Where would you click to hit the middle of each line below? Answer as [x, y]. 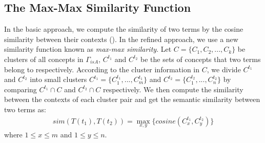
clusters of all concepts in [44, 59]
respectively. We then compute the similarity [173, 89]
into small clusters [58, 79]
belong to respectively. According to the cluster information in [102, 69]
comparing [21, 89]
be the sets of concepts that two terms [200, 59]
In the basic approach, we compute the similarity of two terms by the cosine [124, 29]
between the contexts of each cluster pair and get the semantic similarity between [132, 99]
